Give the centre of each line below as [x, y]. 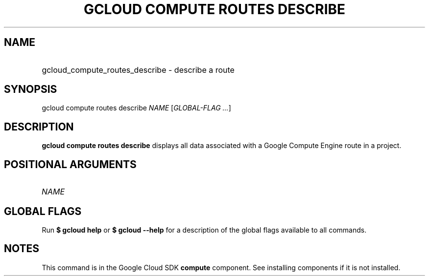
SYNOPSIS [31, 89]
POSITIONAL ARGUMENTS [70, 164]
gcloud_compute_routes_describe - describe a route [138, 70]
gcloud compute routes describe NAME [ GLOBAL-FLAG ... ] [136, 108]
